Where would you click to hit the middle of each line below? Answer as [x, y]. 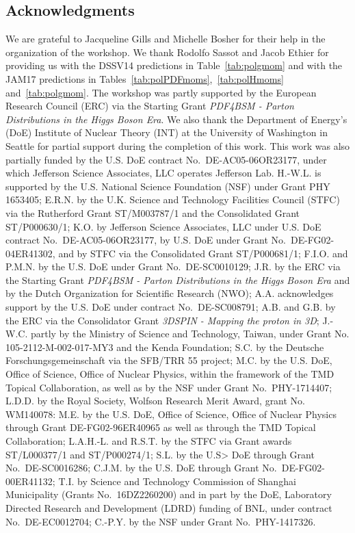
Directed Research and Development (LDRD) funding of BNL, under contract [169, 507]
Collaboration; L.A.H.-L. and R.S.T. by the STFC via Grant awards [149, 441]
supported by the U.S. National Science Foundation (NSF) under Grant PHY [168, 186]
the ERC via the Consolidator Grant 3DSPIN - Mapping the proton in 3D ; [162, 320]
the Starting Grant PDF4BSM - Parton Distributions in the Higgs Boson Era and [178, 279]
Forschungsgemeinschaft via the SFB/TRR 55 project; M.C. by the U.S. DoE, [169, 360]
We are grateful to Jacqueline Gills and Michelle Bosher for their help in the [166, 39]
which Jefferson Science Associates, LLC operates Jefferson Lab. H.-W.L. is [163, 173]
